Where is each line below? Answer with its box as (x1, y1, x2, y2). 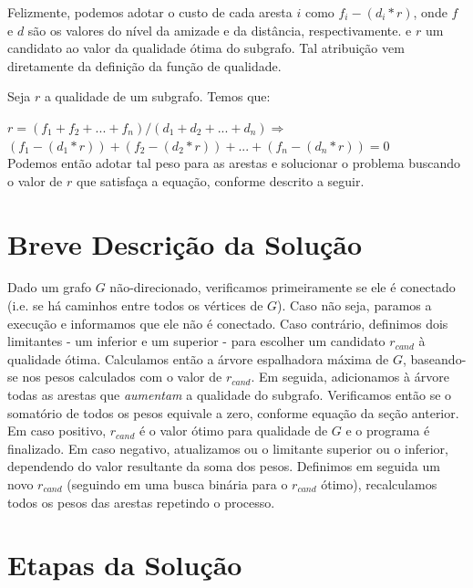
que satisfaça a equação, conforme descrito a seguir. (76, 171, 365, 190)
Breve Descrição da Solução (7, 225, 363, 262)
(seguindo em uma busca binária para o (67, 475, 288, 493)
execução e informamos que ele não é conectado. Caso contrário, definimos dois (7, 313, 448, 332)
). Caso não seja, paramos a (277, 296, 432, 315)
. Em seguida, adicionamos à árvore (251, 367, 449, 386)
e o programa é (345, 421, 430, 440)
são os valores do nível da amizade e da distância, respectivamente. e (27, 20, 412, 39)
